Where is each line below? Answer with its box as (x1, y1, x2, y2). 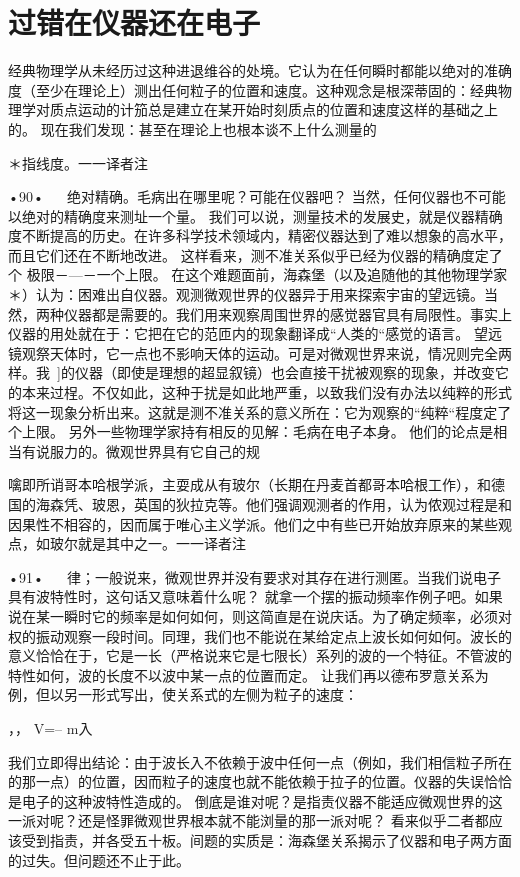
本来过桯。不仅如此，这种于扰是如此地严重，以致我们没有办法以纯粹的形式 (21, 382, 512, 403)
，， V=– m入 (8, 717, 93, 738)
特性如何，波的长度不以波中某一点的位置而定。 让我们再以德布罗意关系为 (8, 664, 489, 685)
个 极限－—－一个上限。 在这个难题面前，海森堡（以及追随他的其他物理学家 (8, 264, 508, 285)
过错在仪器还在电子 (8, 2, 261, 43)
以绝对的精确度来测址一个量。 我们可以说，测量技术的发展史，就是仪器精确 (8, 205, 503, 226)
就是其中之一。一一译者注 (77, 533, 246, 554)
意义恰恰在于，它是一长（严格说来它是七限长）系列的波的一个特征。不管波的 (8, 645, 512, 666)
